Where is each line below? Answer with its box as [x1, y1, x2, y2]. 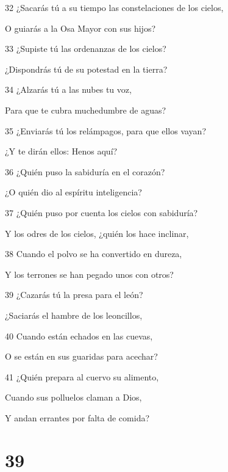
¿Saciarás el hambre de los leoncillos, [5, 308, 143, 321]
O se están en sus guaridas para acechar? [5, 350, 158, 363]
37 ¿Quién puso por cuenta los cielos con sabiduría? [5, 206, 198, 219]
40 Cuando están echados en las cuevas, [5, 329, 153, 342]
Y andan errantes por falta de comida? [5, 411, 150, 424]
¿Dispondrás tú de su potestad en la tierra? [5, 62, 168, 75]
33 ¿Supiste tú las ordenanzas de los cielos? [5, 42, 166, 55]
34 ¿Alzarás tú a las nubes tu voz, [5, 83, 132, 96]
